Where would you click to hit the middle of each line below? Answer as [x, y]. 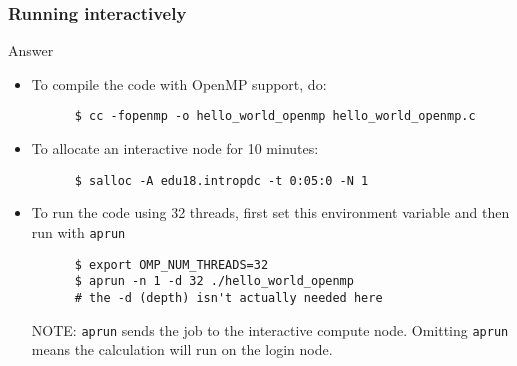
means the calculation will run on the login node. [182, 349]
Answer [31, 50]
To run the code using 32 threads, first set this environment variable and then [270, 212]
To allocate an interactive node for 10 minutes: [175, 148]
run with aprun [78, 231]
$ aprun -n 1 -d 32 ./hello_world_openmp [214, 281]
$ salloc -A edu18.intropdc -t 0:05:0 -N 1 [221, 180]
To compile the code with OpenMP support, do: [179, 83]
